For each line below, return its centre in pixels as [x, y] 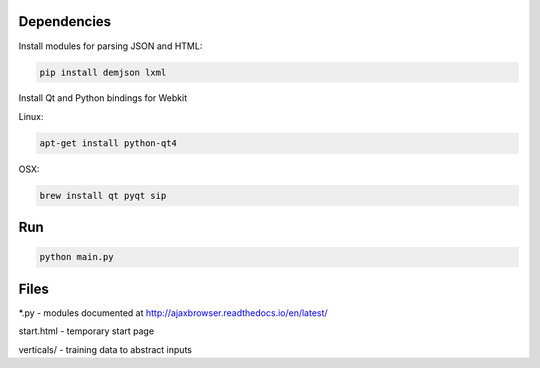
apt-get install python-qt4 [108, 143]
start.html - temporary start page [86, 331]
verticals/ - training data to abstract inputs [105, 349]
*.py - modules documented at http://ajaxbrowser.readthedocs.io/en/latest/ [173, 312]
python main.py [76, 257]
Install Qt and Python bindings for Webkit [103, 98]
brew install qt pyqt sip [103, 195]
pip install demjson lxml [103, 72]
